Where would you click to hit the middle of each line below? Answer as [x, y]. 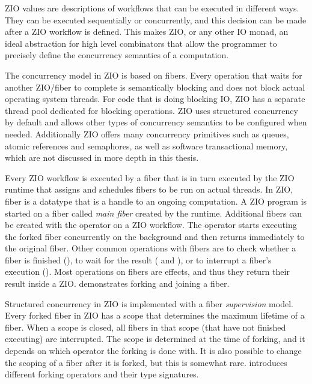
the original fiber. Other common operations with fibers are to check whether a [151, 248]
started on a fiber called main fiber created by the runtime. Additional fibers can [154, 213]
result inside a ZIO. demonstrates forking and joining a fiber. [117, 283]
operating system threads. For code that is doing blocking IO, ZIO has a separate [155, 99]
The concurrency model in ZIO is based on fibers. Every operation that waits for [154, 75]
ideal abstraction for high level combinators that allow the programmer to [141, 43]
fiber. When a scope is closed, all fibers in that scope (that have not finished [145, 327]
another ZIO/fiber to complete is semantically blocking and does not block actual [155, 87]
